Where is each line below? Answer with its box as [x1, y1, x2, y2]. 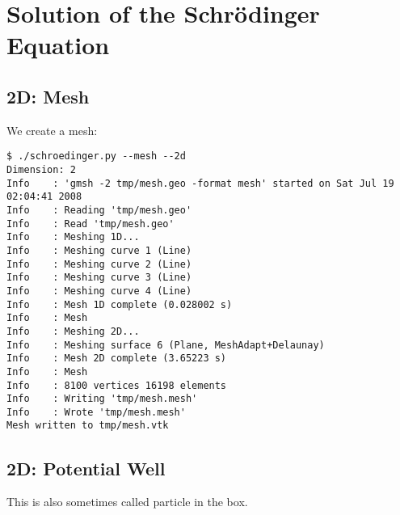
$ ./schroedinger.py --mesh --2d [6, 150, 186, 163]
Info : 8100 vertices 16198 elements [6, 379, 227, 391]
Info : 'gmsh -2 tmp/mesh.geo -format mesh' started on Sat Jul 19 [6, 177, 394, 189]
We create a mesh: [6, 121, 98, 138]
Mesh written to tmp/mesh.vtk [6, 420, 169, 432]
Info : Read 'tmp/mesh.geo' [6, 217, 175, 230]
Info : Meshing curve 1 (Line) [6, 244, 192, 256]
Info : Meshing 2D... [6, 325, 140, 337]
